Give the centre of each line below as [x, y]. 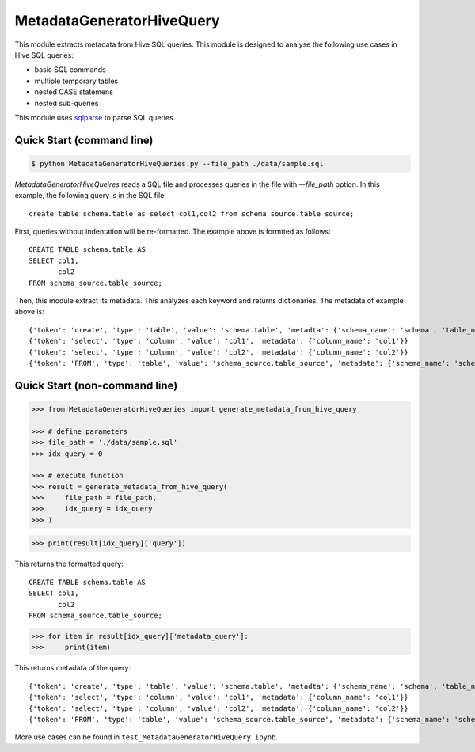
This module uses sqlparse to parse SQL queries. [95, 117]
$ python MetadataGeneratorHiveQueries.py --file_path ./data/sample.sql [177, 163]
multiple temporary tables [76, 81]
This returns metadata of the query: [72, 668]
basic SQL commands [70, 70]
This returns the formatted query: [69, 564]
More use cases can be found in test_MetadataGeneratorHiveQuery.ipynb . [146, 737]
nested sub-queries [66, 103]
